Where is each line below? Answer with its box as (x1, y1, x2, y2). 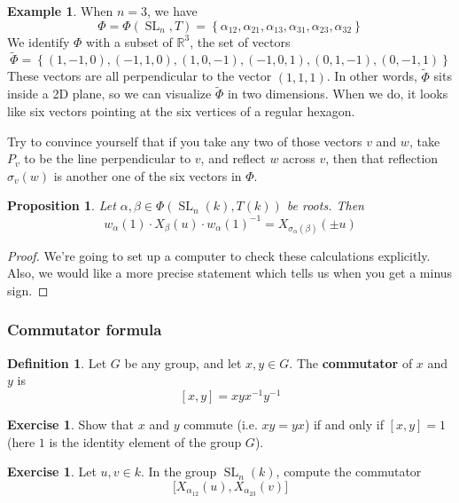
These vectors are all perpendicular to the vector (7, 67, 272, 85)
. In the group (140, 462, 217, 481)
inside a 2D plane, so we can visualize (7, 84, 212, 103)
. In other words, (326, 67, 417, 85)
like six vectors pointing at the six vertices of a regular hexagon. (7, 102, 355, 121)
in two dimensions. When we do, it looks (227, 84, 448, 103)
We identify (7, 32, 70, 51)
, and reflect (200, 149, 266, 168)
